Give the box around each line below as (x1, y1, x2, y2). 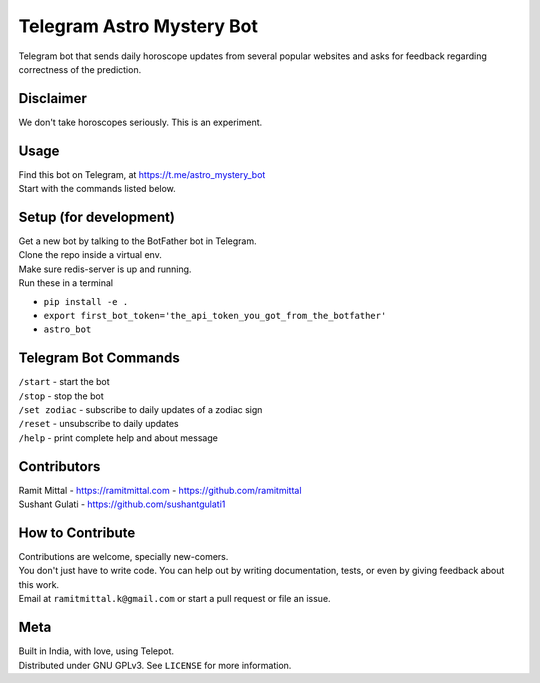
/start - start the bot (18, 376, 110, 388)
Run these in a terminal (18, 277, 114, 289)
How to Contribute (18, 524, 136, 541)
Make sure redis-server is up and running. (18, 263, 192, 275)
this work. (18, 578, 60, 590)
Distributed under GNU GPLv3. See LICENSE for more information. (18, 659, 292, 671)
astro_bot (43, 324, 92, 335)
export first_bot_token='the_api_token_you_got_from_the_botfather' (43, 310, 387, 321)
